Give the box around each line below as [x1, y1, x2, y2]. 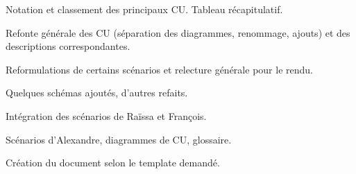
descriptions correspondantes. [6, 39, 130, 53]
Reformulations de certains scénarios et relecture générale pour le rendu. [6, 62, 313, 76]
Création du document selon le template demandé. [6, 155, 220, 170]
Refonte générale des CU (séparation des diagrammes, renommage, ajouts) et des [6, 25, 350, 40]
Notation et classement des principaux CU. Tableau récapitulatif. [6, 2, 283, 16]
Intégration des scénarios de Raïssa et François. [6, 108, 207, 123]
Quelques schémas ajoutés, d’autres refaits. [6, 85, 188, 100]
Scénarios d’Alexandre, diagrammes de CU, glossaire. [6, 132, 232, 146]
